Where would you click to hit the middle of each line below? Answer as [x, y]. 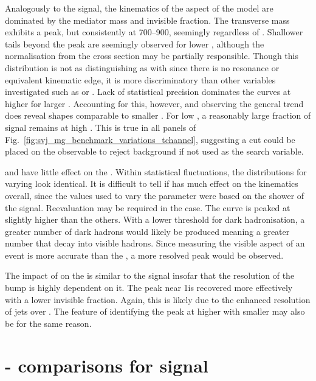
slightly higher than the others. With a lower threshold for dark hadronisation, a [155, 219]
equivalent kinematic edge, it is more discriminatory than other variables [140, 79]
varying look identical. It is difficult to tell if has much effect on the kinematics [152, 184]
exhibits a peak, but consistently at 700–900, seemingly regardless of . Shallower [154, 32]
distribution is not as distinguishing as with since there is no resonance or [142, 67]
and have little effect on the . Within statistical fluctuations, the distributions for [156, 171]
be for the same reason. [48, 323]
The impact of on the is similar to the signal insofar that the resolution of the [150, 275]
